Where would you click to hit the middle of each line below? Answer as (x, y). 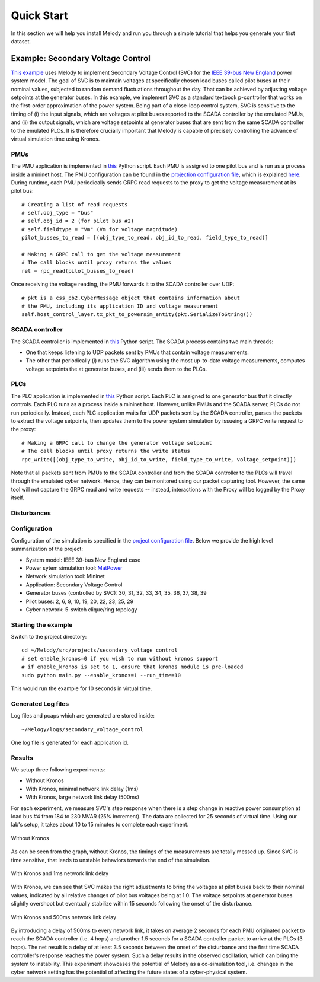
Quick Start (39, 15)
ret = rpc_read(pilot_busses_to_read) (78, 271)
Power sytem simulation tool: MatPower (74, 568)
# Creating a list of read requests (75, 204)
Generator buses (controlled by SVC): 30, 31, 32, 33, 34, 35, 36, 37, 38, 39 (116, 593)
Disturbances (31, 513)
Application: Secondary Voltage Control (74, 585)
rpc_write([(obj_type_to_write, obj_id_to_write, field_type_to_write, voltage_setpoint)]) (159, 459)
